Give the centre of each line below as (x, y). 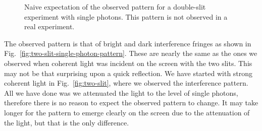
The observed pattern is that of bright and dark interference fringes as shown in (128, 43)
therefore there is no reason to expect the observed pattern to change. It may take (131, 103)
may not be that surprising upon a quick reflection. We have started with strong (128, 73)
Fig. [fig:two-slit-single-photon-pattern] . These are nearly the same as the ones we (131, 53)
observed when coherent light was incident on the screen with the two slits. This (128, 63)
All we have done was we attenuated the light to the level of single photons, (121, 92)
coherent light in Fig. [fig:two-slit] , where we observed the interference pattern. (126, 83)
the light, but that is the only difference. (67, 122)
